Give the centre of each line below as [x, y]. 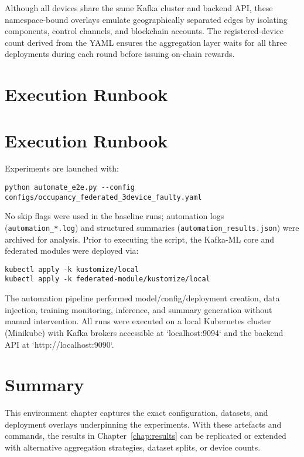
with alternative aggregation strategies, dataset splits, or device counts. [133, 447]
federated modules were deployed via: [72, 251]
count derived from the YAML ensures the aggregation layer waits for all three [146, 42]
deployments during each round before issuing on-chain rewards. [120, 54]
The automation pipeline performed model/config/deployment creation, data [142, 298]
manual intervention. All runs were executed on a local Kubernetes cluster [138, 321]
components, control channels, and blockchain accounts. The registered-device [144, 31]
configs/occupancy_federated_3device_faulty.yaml [103, 197]
